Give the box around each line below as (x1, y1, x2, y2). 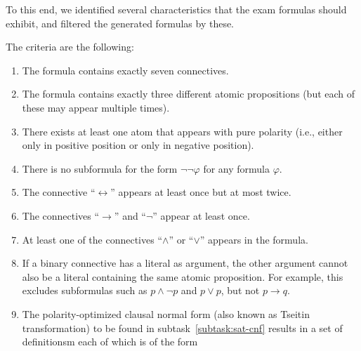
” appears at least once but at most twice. (110, 185, 291, 199)
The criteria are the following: (6, 39, 134, 54)
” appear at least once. (152, 208, 250, 223)
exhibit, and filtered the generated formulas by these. (6, 15, 235, 30)
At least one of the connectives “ (22, 232, 163, 246)
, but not (221, 283, 260, 298)
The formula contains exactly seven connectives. (22, 62, 229, 77)
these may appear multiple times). (22, 100, 170, 114)
